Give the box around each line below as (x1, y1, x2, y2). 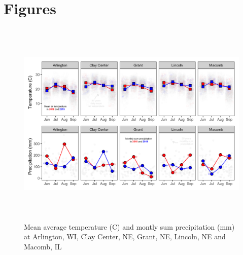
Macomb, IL (24, 241, 62, 251)
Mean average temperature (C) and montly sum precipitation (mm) (24, 221, 235, 232)
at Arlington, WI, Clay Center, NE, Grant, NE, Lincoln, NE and (24, 231, 226, 242)
